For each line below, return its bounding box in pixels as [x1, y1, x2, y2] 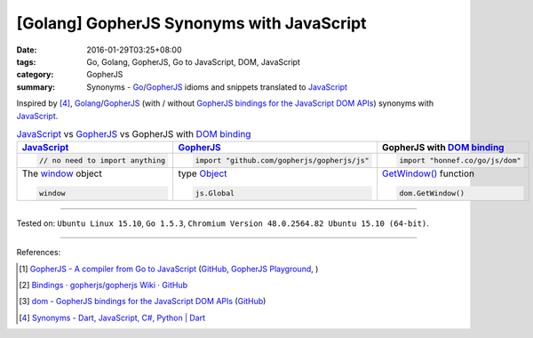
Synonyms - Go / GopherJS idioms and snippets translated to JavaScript [86, 81, 348, 93]
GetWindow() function [382, 167, 475, 180]
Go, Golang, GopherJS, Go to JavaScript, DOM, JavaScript [86, 56, 301, 67]
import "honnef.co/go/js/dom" [399, 156, 521, 165]
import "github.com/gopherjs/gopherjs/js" [195, 156, 370, 165]
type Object [178, 167, 227, 180]
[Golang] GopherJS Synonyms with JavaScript [16, 13, 367, 33]
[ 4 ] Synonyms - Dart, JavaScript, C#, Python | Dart [19, 312, 206, 323]
